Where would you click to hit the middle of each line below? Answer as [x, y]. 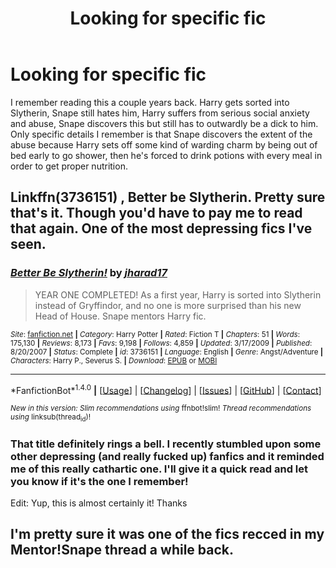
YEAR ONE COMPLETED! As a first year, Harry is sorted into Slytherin [178, 294]
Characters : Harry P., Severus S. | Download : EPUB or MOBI [114, 360]
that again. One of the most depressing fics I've [161, 228]
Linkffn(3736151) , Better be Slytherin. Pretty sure [168, 197]
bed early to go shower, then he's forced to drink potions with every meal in [166, 155]
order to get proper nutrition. [69, 166]
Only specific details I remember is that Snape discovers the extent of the [161, 134]
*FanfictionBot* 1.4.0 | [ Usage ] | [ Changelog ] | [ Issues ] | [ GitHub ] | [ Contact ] [166, 389]
